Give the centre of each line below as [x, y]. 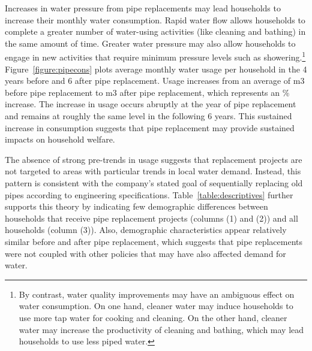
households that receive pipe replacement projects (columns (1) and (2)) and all [151, 218]
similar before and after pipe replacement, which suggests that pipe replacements [154, 241]
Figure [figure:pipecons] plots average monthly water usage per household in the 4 [156, 69]
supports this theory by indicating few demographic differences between [136, 206]
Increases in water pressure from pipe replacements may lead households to [143, 8]
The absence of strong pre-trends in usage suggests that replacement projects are [154, 159]
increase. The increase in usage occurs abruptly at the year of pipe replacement [151, 104]
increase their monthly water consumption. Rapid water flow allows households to [155, 19]
